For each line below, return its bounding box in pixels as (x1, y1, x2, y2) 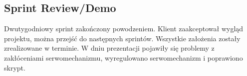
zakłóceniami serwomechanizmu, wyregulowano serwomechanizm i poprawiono (4, 52, 243, 63)
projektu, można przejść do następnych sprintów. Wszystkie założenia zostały (4, 33, 241, 43)
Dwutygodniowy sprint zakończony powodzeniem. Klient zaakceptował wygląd (4, 23, 244, 34)
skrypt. (4, 62, 25, 73)
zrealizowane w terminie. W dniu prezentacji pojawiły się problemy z (4, 43, 215, 53)
